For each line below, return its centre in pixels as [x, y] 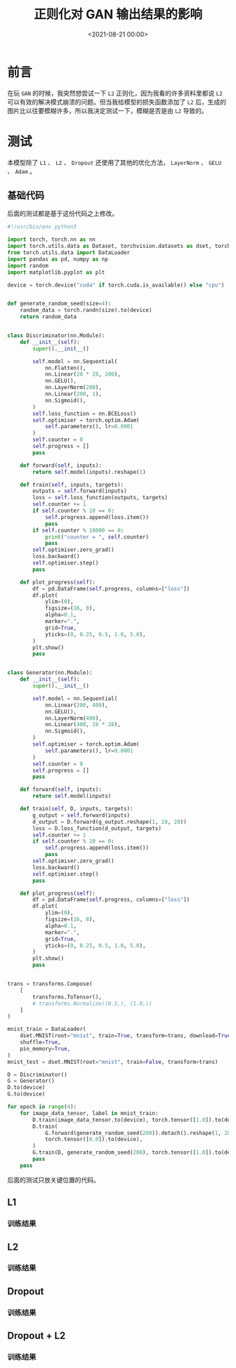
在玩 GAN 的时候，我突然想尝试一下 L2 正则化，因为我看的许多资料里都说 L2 [115, 93]
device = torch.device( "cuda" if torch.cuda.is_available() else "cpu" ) [116, 285]
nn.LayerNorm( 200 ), [73, 388]
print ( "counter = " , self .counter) [97, 537]
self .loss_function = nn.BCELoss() [85, 414]
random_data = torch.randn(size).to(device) [86, 310]
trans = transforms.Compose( [50, 984]
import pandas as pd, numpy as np [58, 259]
